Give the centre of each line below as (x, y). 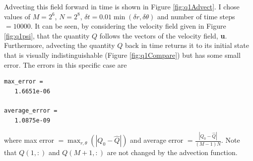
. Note (231, 140)
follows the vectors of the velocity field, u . (163, 35)
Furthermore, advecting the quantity (60, 45)
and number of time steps (196, 16)
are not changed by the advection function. (172, 152)
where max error (29, 140)
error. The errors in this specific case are (65, 64)
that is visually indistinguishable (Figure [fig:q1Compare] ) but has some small (122, 55)
